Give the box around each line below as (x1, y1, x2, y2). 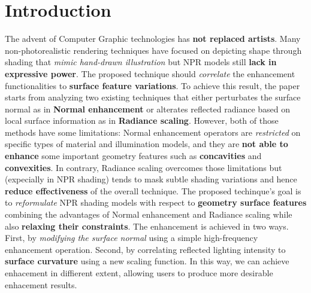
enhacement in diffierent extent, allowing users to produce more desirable (5, 267, 273, 279)
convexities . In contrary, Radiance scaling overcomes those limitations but (5, 161, 282, 173)
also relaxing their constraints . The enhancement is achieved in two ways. (5, 219, 289, 232)
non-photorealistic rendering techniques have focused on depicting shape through (5, 44, 302, 56)
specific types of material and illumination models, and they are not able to (5, 138, 288, 150)
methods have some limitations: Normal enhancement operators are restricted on (5, 126, 301, 138)
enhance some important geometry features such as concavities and (5, 149, 262, 162)
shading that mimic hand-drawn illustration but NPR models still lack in (5, 56, 277, 68)
